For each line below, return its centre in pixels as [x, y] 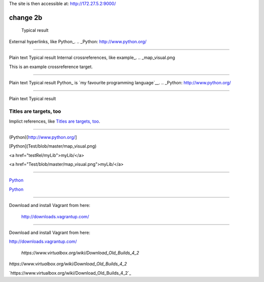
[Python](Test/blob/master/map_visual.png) [53, 146]
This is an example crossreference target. [51, 67]
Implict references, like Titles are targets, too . [55, 121]
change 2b [26, 17]
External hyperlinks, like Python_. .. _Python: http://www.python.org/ [78, 41]
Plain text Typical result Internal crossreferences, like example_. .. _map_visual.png [92, 58]
